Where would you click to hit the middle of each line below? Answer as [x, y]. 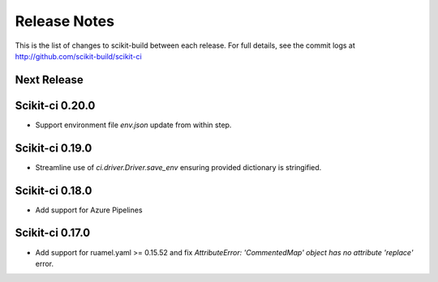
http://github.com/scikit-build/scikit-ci [78, 56]
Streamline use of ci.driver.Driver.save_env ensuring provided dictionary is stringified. [178, 167]
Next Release [49, 80]
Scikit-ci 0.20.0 [55, 105]
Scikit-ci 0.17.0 [53, 233]
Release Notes [65, 21]
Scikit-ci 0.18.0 [54, 190]
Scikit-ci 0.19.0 [54, 148]
